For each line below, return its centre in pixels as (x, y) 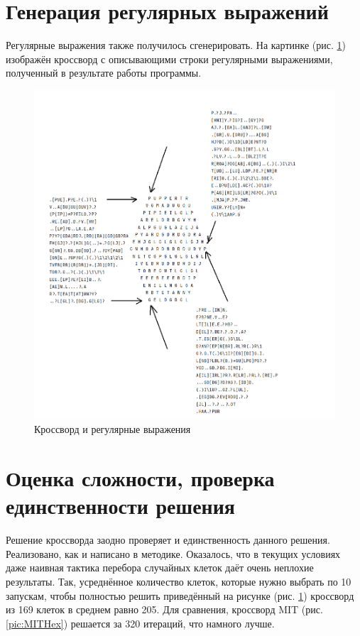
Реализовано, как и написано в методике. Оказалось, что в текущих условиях (173, 553)
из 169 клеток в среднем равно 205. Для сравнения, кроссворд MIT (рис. (164, 609)
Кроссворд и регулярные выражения (113, 429)
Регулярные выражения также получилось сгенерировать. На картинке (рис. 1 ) (176, 45)
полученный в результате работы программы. (104, 73)
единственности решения (121, 506)
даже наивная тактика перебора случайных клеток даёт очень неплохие (160, 568)
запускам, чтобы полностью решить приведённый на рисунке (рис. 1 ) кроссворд (180, 595)
